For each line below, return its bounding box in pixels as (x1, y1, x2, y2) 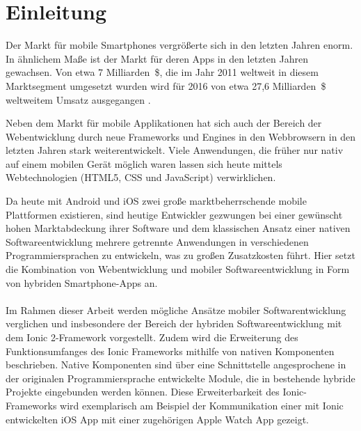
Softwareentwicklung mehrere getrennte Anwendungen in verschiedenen (6, 234, 309, 249)
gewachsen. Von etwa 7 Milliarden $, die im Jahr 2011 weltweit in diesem (6, 65, 319, 79)
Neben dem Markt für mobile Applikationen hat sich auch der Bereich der (6, 116, 322, 130)
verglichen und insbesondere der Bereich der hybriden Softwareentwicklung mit (6, 316, 342, 331)
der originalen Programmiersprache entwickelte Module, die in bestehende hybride (6, 370, 355, 385)
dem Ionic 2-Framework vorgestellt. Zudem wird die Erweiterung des (6, 330, 298, 344)
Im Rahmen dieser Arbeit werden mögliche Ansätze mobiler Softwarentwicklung (6, 302, 346, 317)
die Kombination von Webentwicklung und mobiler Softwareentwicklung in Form (6, 262, 350, 276)
